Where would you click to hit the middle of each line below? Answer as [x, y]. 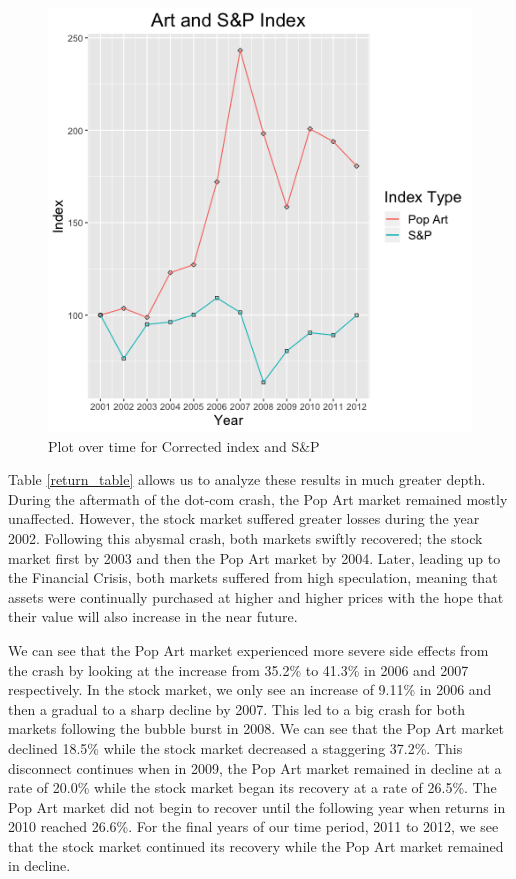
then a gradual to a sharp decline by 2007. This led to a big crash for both [236, 708]
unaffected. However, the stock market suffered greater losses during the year [244, 518]
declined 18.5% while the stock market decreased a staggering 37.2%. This [235, 747]
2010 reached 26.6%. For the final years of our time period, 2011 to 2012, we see [253, 826]
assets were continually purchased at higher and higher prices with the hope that [256, 596]
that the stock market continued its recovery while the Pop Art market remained [256, 845]
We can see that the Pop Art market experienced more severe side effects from [248, 649]
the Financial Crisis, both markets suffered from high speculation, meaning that [253, 577]
